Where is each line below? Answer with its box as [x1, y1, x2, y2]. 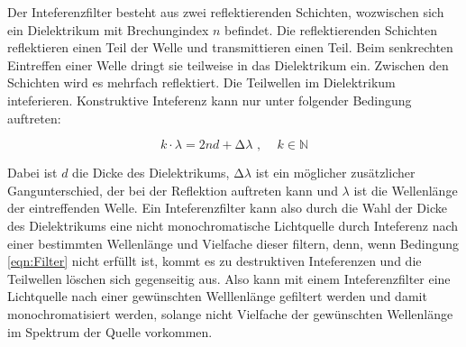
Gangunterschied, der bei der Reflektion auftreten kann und [7, 180, 338, 199]
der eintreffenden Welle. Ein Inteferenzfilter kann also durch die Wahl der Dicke [7, 198, 447, 217]
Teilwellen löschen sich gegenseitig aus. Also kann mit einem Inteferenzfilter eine [7, 269, 451, 288]
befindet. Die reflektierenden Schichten [224, 20, 438, 39]
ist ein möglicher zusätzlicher [255, 163, 416, 182]
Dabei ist [7, 163, 58, 182]
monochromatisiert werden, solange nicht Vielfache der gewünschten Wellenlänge [7, 304, 453, 323]
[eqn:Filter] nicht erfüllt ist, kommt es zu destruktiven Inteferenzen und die [7, 251, 422, 270]
